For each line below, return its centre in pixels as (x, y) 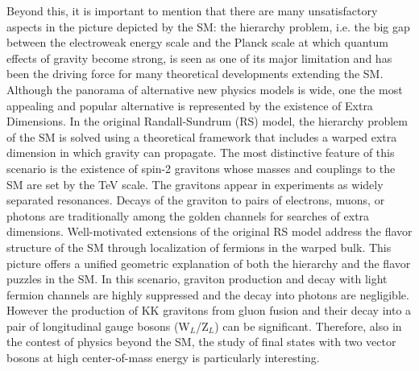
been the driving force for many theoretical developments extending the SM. (195, 74)
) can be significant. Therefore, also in (308, 326)
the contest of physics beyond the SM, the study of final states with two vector (201, 342)
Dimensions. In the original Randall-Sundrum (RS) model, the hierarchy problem (207, 121)
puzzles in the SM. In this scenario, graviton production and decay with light (197, 279)
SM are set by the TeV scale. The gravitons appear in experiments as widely (195, 184)
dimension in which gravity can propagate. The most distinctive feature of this (201, 153)
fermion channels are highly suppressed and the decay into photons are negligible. (208, 294)
